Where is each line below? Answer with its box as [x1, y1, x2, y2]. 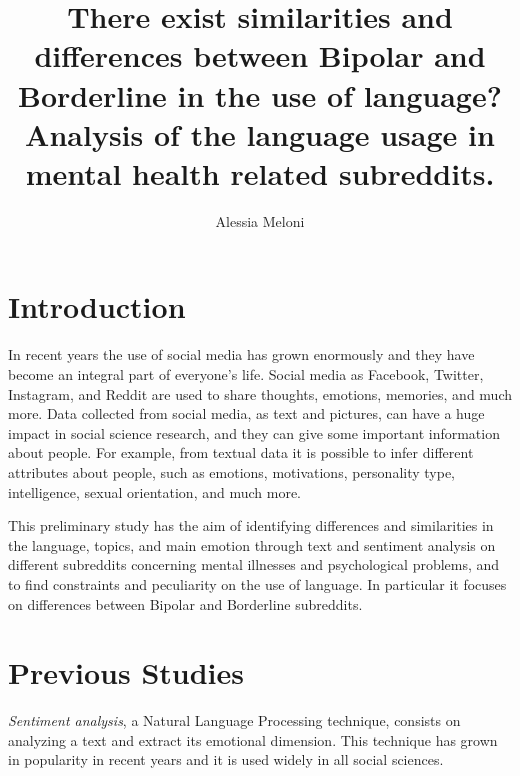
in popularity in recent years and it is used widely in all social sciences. [8, 749, 444, 770]
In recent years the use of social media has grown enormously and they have [8, 344, 475, 365]
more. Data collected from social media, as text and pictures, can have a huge [8, 403, 485, 424]
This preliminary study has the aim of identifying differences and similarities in [8, 515, 494, 536]
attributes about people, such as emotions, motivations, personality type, [8, 461, 456, 482]
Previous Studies [8, 652, 244, 693]
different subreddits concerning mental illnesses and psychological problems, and [8, 554, 500, 575]
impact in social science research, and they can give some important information [8, 422, 500, 443]
